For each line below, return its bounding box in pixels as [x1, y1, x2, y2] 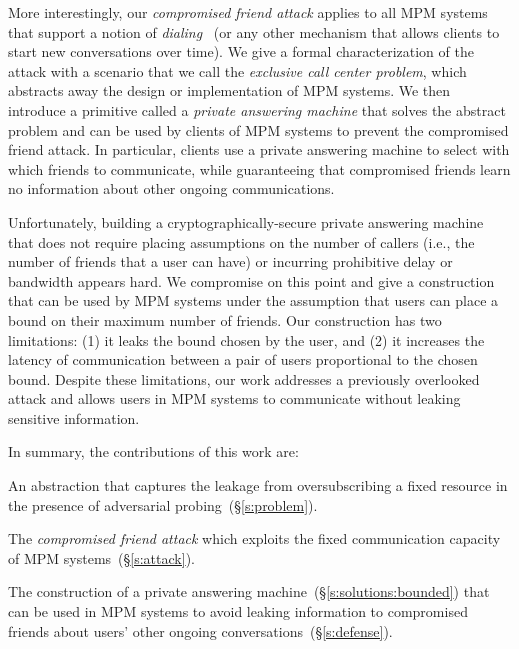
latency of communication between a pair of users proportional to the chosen [8, 349, 478, 370]
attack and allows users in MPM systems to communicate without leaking [8, 388, 461, 409]
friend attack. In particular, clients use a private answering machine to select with [8, 139, 510, 160]
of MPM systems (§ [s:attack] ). [8, 547, 195, 568]
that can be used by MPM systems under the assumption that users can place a [8, 290, 499, 311]
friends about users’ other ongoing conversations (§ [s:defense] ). [8, 620, 393, 641]
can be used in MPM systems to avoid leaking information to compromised [8, 601, 468, 622]
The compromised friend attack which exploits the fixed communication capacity [8, 528, 501, 549]
